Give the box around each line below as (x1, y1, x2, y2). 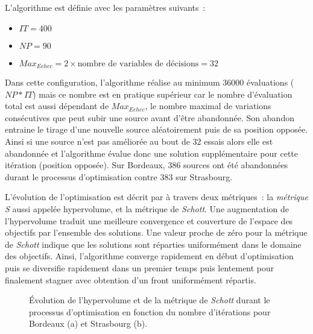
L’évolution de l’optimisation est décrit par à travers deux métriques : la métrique (5, 191, 309, 203)
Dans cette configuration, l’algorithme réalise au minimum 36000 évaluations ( (5, 76, 294, 89)
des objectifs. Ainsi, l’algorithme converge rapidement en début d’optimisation (5, 250, 294, 262)
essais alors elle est (204, 135, 273, 148)
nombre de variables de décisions (77, 59, 199, 68)
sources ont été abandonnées (183, 159, 288, 171)
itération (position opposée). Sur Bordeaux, (5, 159, 165, 171)
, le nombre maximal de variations (145, 99, 271, 112)
